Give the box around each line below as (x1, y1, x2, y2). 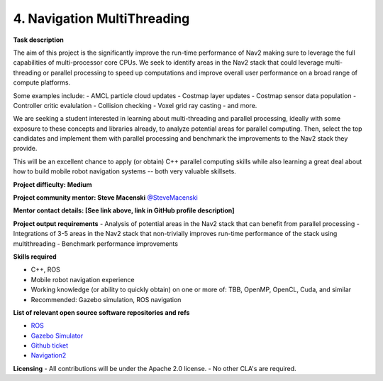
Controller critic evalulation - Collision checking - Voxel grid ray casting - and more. (13, 101, 257, 109)
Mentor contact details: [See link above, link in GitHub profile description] (13, 206, 235, 215)
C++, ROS (30, 265, 60, 274)
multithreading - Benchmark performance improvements (13, 239, 179, 248)
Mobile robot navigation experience (30, 275, 135, 284)
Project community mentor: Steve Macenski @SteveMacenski (13, 193, 198, 202)
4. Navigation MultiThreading (13, 11, 190, 26)
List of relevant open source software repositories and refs (13, 308, 190, 316)
